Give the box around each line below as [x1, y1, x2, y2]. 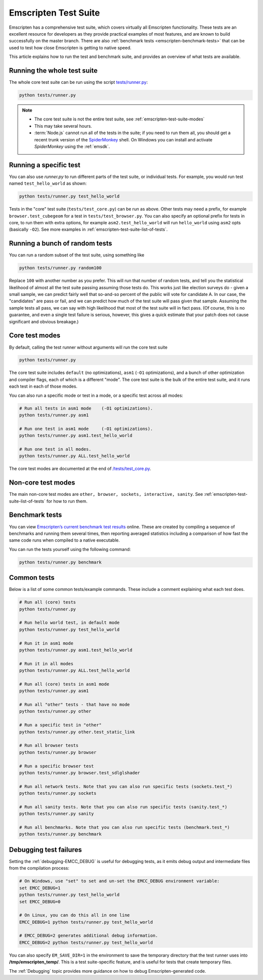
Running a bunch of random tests [9, 239, 113, 248]
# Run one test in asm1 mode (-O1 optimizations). [19, 426, 153, 431]
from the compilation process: [9, 865, 70, 871]
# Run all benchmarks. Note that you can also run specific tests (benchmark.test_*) [19, 824, 230, 830]
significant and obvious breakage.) [9, 318, 79, 324]
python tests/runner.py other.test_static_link [19, 729, 135, 735]
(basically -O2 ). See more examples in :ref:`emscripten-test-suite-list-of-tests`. [9, 227, 168, 233]
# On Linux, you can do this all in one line [19, 912, 130, 918]
